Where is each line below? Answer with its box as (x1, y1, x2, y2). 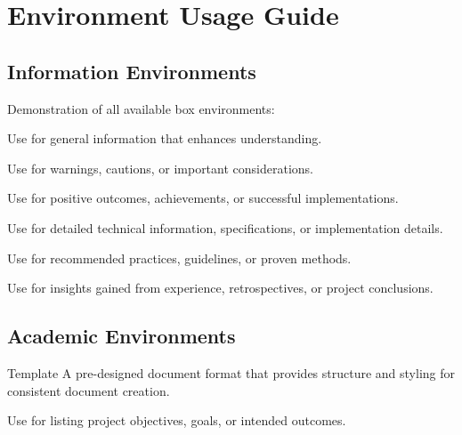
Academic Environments (7, 322, 236, 350)
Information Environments (7, 57, 256, 85)
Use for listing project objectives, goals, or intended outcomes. (7, 411, 346, 430)
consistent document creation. (7, 381, 170, 399)
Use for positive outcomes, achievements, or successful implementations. (7, 189, 399, 207)
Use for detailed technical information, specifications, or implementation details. (7, 218, 443, 237)
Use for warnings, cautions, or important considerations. (7, 158, 313, 177)
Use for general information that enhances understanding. (7, 129, 322, 148)
